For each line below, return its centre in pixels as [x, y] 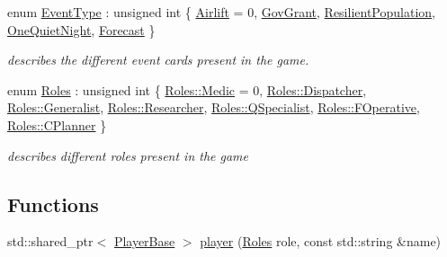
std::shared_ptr [50, 241]
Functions [53, 204]
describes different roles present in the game [128, 155]
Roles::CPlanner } [57, 124]
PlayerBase [144, 241]
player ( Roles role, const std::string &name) [321, 241]
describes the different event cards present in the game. [158, 60]
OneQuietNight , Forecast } [81, 29]
